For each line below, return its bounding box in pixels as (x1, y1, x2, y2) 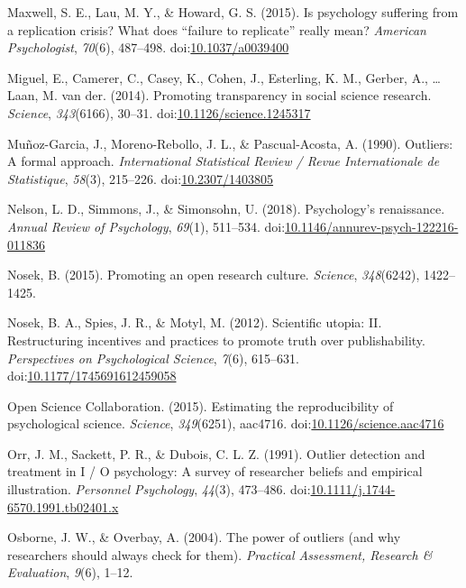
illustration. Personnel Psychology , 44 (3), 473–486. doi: (7, 480, 311, 499)
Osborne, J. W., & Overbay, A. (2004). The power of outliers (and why (7, 528, 401, 547)
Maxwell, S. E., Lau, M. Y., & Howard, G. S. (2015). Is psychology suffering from (7, 3, 459, 21)
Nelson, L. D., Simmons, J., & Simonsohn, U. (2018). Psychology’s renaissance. (7, 199, 445, 218)
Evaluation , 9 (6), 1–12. (7, 563, 133, 582)
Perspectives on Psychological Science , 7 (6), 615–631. (7, 348, 299, 367)
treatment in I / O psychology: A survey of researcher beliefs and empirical (7, 462, 423, 481)
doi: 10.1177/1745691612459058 (7, 366, 177, 385)
